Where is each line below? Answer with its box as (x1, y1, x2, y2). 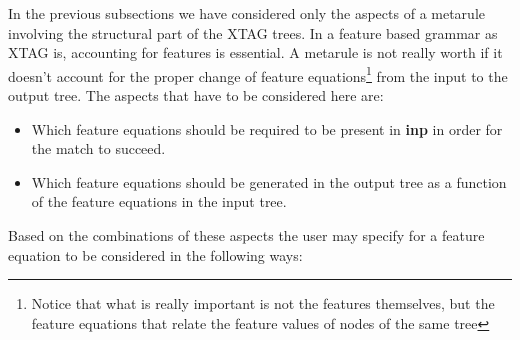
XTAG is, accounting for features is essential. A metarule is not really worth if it (8, 42, 503, 63)
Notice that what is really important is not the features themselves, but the (31, 293, 495, 314)
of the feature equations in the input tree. (31, 191, 287, 212)
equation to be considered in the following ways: (8, 244, 303, 265)
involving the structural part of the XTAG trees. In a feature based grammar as (8, 22, 498, 43)
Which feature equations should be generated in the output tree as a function (31, 171, 507, 192)
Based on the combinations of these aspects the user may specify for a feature (8, 225, 485, 245)
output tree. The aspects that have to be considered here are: (8, 85, 384, 106)
